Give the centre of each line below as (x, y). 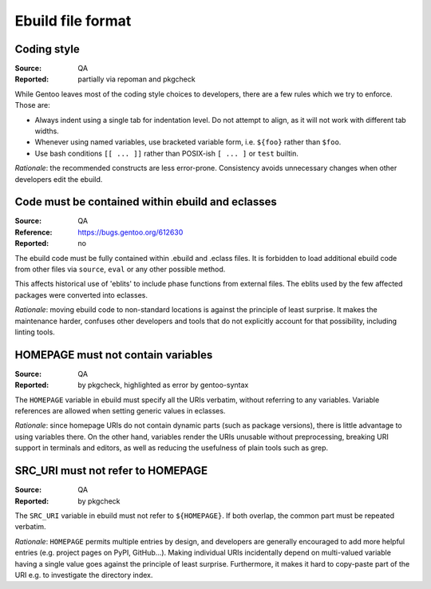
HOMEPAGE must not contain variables (114, 355)
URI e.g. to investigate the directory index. (84, 575)
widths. (47, 131)
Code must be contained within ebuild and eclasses (146, 202)
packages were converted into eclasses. (81, 294)
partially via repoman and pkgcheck (136, 79)
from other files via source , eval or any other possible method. (120, 269)
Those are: (33, 105)
